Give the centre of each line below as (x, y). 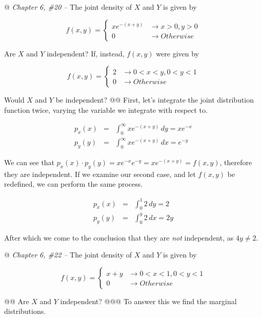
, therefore (236, 162)
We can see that (29, 162)
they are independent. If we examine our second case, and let (100, 174)
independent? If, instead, (86, 53)
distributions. (25, 311)
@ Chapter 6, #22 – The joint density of (68, 255)
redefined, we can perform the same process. (74, 184)
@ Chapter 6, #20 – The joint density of (68, 7)
